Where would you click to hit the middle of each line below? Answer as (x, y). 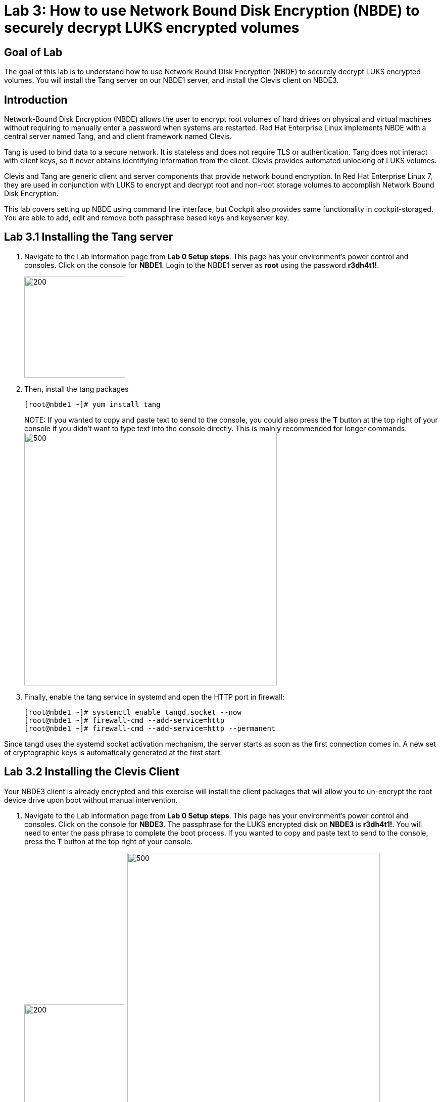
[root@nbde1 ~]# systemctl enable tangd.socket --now (133, 712)
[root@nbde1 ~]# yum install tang (92, 404)
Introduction (36, 100)
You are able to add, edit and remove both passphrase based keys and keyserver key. (147, 218)
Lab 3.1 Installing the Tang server (89, 237)
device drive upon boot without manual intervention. (91, 800)
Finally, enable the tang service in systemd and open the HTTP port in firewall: (155, 697)
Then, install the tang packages (77, 389)
